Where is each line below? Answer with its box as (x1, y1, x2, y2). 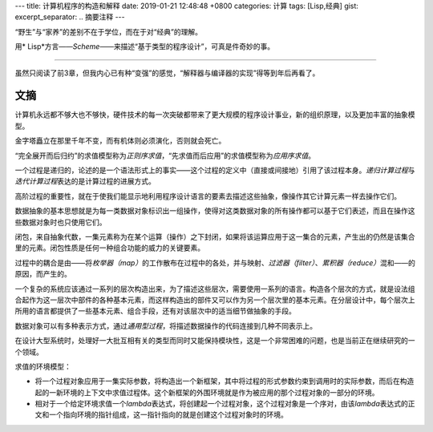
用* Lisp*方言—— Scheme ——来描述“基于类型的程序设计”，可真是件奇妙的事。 (14, 42, 275, 51)
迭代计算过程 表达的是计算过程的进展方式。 (14, 176, 156, 186)
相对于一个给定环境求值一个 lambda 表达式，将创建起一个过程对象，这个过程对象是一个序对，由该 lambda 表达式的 (34, 399, 408, 409)
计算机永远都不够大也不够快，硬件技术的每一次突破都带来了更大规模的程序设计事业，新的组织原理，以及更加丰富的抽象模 (14, 110, 415, 119)
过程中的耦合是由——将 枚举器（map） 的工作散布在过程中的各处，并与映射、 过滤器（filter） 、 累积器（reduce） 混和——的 (14, 257, 416, 268)
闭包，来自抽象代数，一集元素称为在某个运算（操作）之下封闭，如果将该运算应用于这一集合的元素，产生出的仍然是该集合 (14, 232, 415, 241)
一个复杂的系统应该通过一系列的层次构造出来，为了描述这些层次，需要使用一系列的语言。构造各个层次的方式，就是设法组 (14, 284, 415, 293)
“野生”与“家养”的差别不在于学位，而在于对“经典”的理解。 (14, 26, 202, 36)
